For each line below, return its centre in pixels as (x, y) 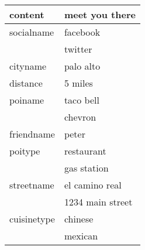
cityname (28, 66)
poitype (25, 151)
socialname (32, 32)
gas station (86, 168)
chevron (80, 117)
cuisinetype (32, 219)
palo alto (82, 66)
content (27, 14)
